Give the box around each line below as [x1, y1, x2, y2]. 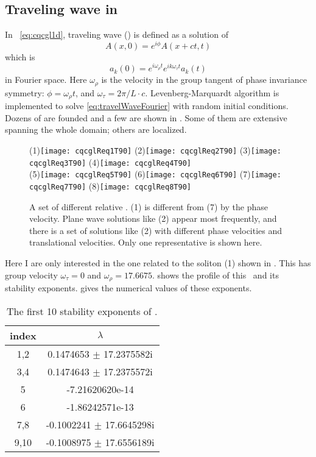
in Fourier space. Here [5, 73, 87, 86]
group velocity [5, 268, 58, 281]
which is [5, 50, 35, 63]
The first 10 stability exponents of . [7, 303, 158, 318]
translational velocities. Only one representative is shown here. [29, 236, 262, 249]
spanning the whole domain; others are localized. [5, 123, 187, 136]
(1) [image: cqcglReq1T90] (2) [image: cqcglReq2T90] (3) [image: [29, 144, 281, 157]
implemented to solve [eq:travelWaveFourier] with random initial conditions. [5, 99, 289, 112]
